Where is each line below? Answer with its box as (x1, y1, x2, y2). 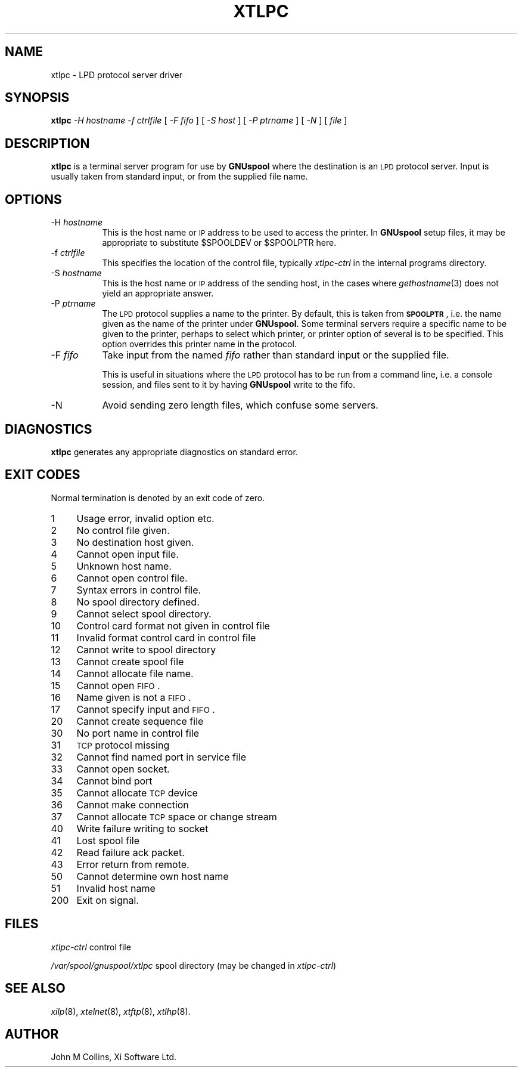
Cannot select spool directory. (76, 607, 212, 620)
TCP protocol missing (76, 739, 170, 751)
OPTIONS (5, 191, 62, 207)
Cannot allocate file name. (76, 667, 194, 679)
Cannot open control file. (76, 571, 188, 584)
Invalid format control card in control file (76, 631, 256, 644)
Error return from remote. (76, 858, 189, 870)
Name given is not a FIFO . (76, 691, 191, 703)
